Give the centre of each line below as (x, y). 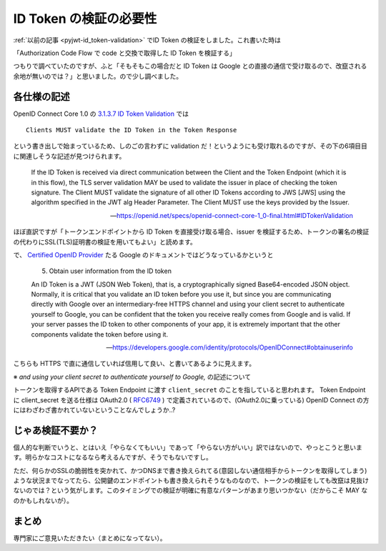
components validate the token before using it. (99, 334)
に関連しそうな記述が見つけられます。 (69, 156)
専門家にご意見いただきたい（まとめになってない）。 (90, 538)
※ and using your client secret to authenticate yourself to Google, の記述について (132, 377)
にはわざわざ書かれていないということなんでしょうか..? (94, 410)
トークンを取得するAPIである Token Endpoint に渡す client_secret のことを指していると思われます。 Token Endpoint (189, 390)
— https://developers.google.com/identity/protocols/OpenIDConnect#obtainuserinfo (229, 347)
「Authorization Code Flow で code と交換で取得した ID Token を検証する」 (124, 53)
